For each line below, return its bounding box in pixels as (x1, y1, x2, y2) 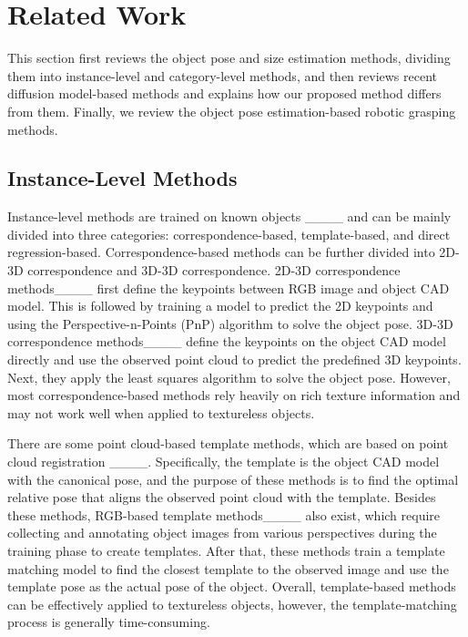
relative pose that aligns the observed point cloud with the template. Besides (7, 488, 436, 507)
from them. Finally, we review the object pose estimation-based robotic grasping (7, 101, 456, 120)
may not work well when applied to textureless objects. (7, 403, 315, 422)
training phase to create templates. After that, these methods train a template (7, 540, 445, 560)
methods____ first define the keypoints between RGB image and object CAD (7, 278, 450, 297)
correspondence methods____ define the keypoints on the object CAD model (7, 332, 446, 351)
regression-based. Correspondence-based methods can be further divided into (7, 242, 435, 262)
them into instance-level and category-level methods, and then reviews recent (7, 66, 438, 85)
